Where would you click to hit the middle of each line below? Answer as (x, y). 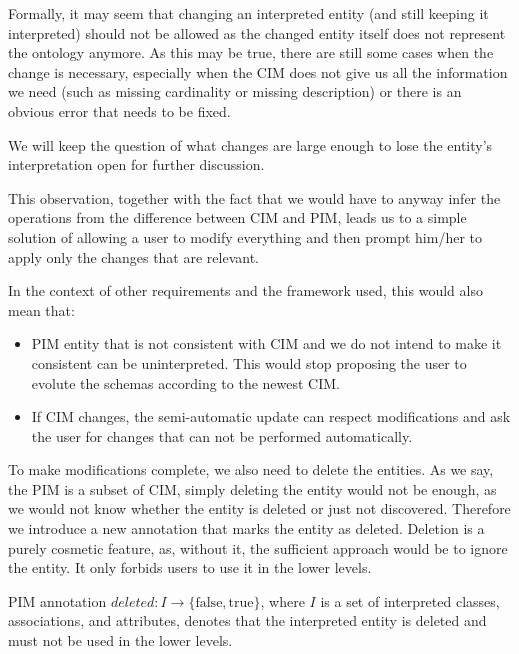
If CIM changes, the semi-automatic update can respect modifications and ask (271, 416)
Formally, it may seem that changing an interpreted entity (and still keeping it (248, 13)
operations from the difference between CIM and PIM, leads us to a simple (237, 217)
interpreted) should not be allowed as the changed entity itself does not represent (257, 32)
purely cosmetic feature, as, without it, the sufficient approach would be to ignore (258, 547)
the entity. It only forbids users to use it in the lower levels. (190, 567)
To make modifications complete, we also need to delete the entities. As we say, (251, 469)
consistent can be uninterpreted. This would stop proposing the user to (249, 362)
